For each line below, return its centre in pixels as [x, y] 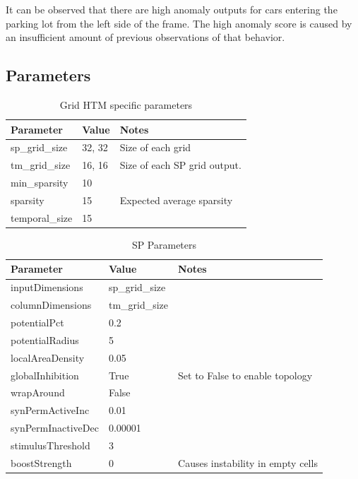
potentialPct [37, 323]
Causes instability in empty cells [248, 462]
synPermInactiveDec [55, 428]
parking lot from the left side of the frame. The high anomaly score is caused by [179, 23]
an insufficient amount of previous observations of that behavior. [145, 37]
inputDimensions [47, 287]
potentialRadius [45, 339]
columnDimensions [51, 305]
